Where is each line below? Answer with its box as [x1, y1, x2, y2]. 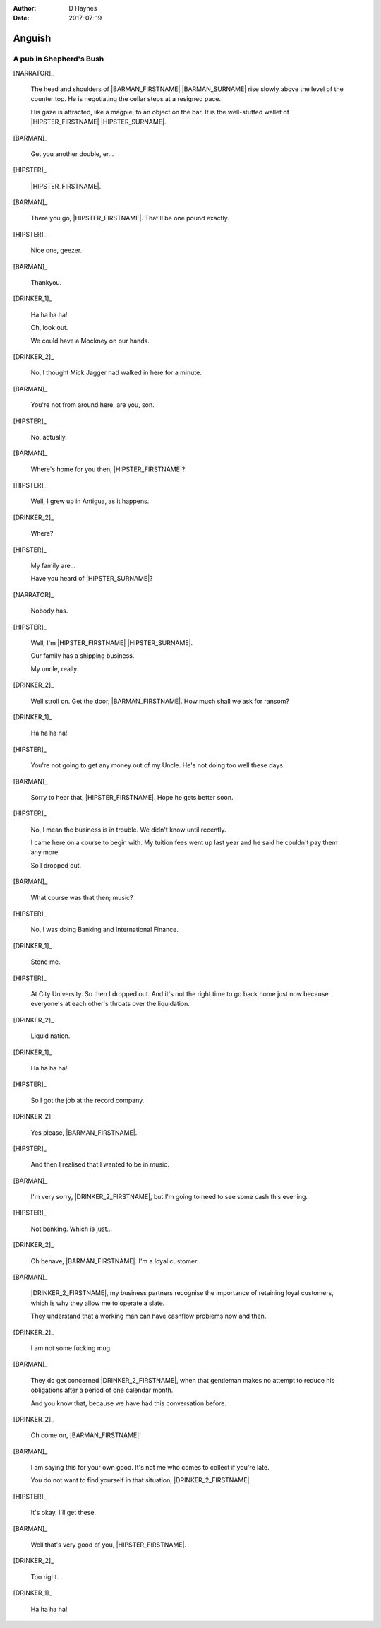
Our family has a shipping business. [30, 651, 135, 660]
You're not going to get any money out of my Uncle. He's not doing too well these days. [30, 761, 285, 769]
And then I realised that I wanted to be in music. [30, 1160, 169, 1169]
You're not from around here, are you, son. [30, 401, 155, 409]
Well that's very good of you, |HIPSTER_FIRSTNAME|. [30, 1540, 187, 1549]
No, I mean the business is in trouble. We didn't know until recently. [30, 825, 226, 834]
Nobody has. [30, 606, 68, 615]
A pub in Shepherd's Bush [13, 54, 104, 64]
